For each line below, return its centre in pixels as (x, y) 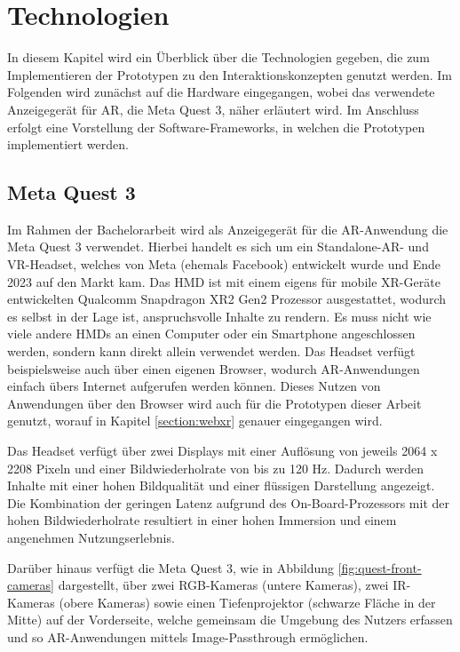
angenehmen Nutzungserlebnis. (91, 537)
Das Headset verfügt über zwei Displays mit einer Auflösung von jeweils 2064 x (222, 451)
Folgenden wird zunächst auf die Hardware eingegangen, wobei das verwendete (221, 92)
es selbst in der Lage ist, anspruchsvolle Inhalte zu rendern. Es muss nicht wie (219, 316)
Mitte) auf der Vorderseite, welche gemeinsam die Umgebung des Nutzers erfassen (230, 620)
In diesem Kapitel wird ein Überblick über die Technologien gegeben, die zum (218, 57)
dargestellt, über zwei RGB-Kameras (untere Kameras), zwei (223, 585)
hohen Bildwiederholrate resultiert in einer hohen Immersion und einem (202, 520)
